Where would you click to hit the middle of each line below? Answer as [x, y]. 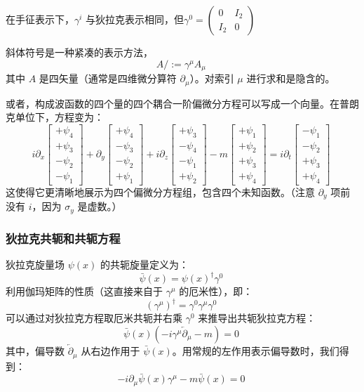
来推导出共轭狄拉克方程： [257, 318]
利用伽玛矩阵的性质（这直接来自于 [84, 291]
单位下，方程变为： [59, 117]
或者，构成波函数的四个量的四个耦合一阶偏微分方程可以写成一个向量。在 [173, 103]
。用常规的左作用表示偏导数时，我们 [256, 351]
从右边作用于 [110, 351]
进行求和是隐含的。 [291, 78]
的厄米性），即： [216, 291]
